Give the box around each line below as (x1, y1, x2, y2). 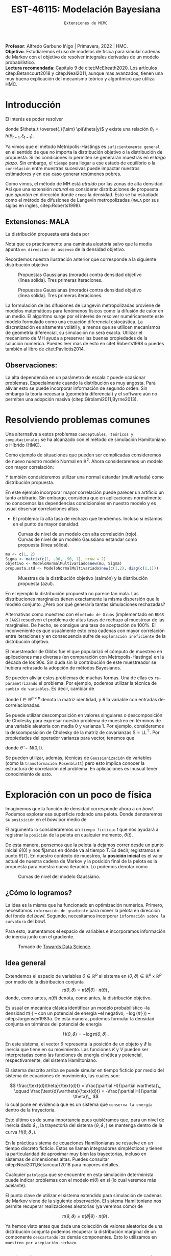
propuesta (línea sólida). (18, 541, 69, 548)
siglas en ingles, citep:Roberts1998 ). (5, 202, 82, 208)
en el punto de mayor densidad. (12, 521, 80, 527)
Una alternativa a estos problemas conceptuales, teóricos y (5, 431, 134, 437)
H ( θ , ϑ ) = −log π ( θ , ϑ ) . (62, 1031, 109, 1037)
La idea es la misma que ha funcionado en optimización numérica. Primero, (5, 902, 164, 908)
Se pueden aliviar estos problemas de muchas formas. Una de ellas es (5, 675, 153, 681)
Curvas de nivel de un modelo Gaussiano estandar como (18, 536, 137, 542)
